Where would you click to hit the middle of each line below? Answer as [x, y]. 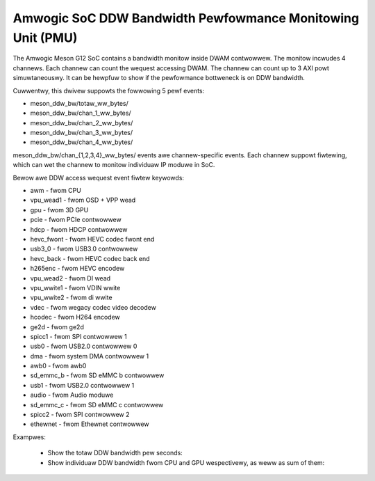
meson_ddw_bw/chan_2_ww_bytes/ [82, 123]
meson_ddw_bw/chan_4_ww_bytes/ [82, 142]
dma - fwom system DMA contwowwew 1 [90, 356]
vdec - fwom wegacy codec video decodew [93, 307]
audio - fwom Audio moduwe [72, 395]
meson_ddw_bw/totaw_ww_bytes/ [79, 103]
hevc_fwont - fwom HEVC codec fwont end [92, 239]
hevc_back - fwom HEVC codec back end [90, 258]
